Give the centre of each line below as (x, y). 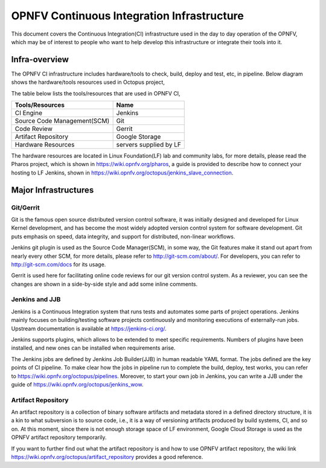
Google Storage (139, 137)
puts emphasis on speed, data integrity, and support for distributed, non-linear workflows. (123, 236)
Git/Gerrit (26, 207)
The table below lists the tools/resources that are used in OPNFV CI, (96, 93)
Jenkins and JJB (36, 300)
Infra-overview (40, 59)
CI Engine (28, 113)
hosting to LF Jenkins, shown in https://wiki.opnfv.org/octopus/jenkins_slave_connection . (122, 173)
